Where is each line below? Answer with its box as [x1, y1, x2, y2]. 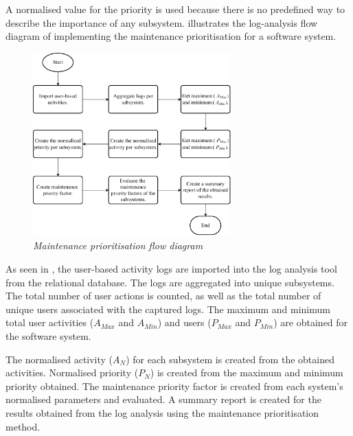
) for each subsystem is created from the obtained [126, 352, 334, 366]
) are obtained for [273, 315, 348, 330]
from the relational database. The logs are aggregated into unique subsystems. [5, 275, 334, 289]
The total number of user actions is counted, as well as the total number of [5, 288, 321, 303]
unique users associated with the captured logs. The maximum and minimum [5, 301, 330, 316]
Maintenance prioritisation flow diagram [33, 238, 203, 253]
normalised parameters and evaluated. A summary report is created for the [5, 392, 321, 406]
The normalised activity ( [5, 352, 113, 366]
